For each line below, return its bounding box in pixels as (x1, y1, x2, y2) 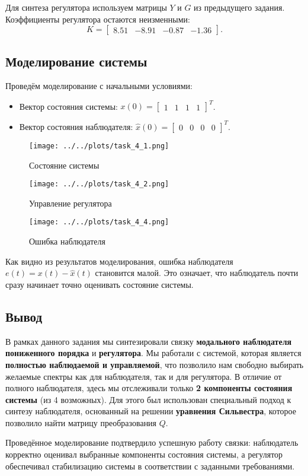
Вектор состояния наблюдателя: (19, 120, 133, 132)
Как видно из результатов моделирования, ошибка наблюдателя (5, 255, 233, 267)
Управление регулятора (29, 196, 112, 209)
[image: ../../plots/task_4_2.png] (29, 180, 169, 189)
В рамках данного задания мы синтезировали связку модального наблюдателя (5, 335, 292, 347)
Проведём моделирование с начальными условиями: (5, 80, 192, 92)
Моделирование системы (5, 52, 147, 70)
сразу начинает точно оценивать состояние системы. (5, 278, 194, 290)
